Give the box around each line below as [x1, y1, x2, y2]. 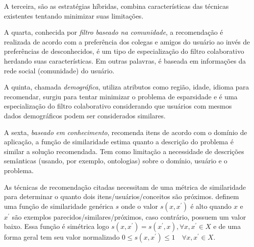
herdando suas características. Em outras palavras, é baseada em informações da [4, 55, 246, 66]
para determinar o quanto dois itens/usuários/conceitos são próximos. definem [4, 191, 239, 202]
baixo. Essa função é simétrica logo [4, 221, 109, 231]
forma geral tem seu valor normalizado [4, 232, 120, 242]
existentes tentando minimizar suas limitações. [4, 10, 144, 21]
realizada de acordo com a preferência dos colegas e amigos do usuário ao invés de [4, 36, 250, 46]
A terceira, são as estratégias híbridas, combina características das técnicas [4, 1, 229, 11]
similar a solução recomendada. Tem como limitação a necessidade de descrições [4, 146, 244, 156]
